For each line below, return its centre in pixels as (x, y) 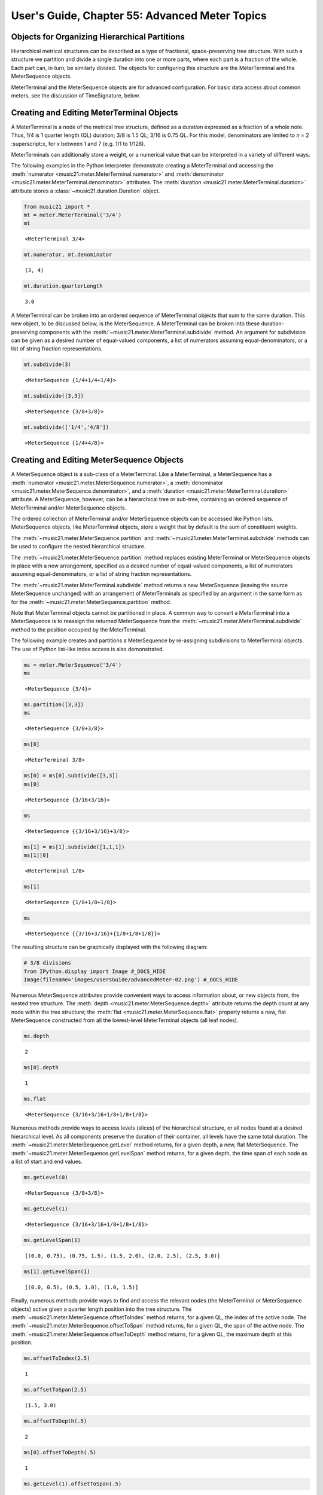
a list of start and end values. (47, 1162)
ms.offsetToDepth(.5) (55, 1421)
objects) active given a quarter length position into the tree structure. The (101, 1309)
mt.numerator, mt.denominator (68, 255)
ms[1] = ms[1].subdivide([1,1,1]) (74, 847)
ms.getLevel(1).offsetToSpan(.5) (73, 1484)
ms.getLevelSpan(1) (52, 1240)
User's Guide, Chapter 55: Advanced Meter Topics (139, 16)
